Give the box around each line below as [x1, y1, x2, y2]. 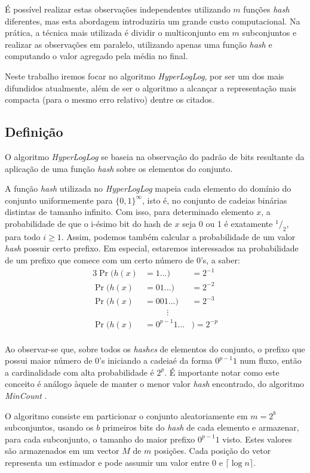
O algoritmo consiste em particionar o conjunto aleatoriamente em [5, 409, 248, 422]
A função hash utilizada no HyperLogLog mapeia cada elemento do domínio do [5, 182, 291, 195]
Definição [5, 122, 63, 141]
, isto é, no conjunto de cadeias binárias [142, 193, 287, 206]
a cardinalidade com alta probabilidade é [5, 365, 154, 378]
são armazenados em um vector [5, 444, 119, 457]
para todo [5, 230, 41, 242]
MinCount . [5, 389, 47, 402]
